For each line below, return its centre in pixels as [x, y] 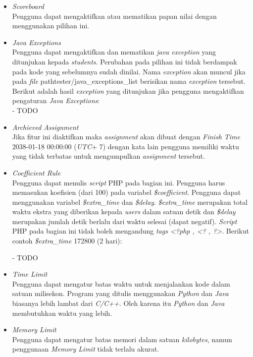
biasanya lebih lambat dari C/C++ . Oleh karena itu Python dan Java [118, 303]
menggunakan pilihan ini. [51, 26]
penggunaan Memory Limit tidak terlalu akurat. [86, 349]
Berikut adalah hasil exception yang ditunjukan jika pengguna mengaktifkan [128, 90]
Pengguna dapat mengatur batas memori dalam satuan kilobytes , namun [122, 339]
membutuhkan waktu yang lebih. [62, 313]
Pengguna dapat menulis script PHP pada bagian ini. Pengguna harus [119, 182]
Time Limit [30, 274]
